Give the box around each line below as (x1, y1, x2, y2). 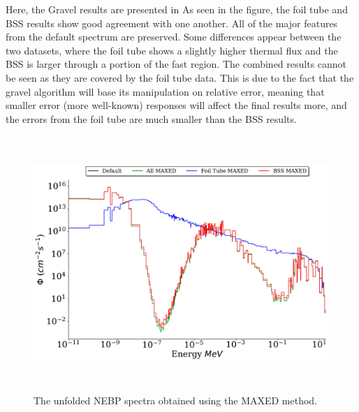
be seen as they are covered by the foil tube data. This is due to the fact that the (6, 70, 354, 84)
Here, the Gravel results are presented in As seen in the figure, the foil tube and (6, 2, 348, 16)
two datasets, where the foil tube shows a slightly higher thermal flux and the (6, 43, 338, 57)
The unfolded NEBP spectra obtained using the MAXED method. (34, 392, 318, 407)
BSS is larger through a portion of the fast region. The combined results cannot (6, 57, 347, 71)
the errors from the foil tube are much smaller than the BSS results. (6, 111, 297, 126)
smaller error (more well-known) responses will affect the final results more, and (6, 98, 347, 112)
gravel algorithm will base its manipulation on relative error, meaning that (6, 84, 325, 98)
